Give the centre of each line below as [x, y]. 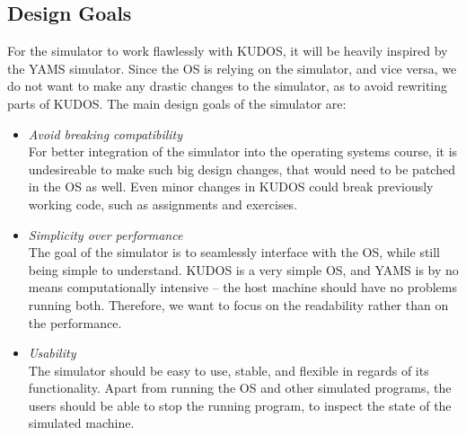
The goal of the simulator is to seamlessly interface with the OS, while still [234, 252]
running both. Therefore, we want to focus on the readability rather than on [238, 304]
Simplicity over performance [106, 234]
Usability [52, 353]
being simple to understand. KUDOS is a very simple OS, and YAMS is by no [243, 269]
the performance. [75, 322]
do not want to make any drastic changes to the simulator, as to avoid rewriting [228, 86]
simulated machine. [81, 423]
